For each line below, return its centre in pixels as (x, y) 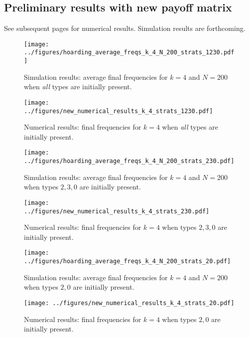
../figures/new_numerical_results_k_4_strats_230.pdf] (117, 211)
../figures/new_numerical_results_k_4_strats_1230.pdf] (119, 111)
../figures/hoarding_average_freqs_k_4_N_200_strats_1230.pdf (129, 53)
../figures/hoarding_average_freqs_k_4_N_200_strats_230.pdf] (129, 161)
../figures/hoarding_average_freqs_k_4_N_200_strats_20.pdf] (127, 261)
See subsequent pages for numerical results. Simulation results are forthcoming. (125, 28)
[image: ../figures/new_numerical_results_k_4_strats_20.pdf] (129, 303)
